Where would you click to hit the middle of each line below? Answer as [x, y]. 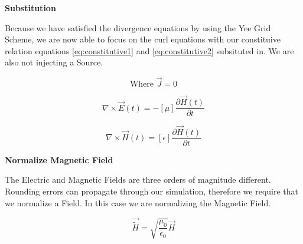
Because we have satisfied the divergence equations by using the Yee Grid [138, 27]
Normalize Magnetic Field [59, 159]
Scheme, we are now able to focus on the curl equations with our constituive [143, 39]
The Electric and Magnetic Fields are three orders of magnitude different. [138, 179]
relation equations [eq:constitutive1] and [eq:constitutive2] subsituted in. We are [149, 50]
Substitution [30, 8]
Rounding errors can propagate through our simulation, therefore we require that [152, 191]
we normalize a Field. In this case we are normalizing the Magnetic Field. [138, 202]
